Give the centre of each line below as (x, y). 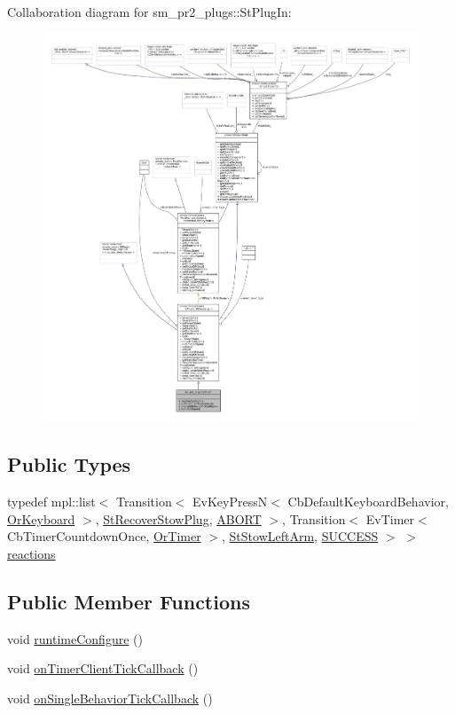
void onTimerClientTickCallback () (103, 668)
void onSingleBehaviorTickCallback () (110, 698)
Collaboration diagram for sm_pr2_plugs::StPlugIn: (149, 12)
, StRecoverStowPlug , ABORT (178, 518)
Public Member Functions (129, 601)
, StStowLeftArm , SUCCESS (300, 536)
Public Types (69, 464)
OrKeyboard (41, 518)
